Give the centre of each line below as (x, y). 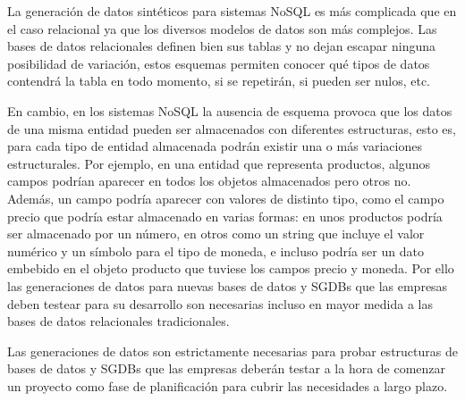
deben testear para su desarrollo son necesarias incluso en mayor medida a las (220, 303)
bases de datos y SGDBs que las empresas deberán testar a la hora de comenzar (227, 368)
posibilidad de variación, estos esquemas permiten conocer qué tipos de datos (219, 63)
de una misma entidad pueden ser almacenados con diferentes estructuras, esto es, (232, 128)
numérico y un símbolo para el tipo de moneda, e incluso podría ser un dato (216, 251)
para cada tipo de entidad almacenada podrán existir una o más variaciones (215, 146)
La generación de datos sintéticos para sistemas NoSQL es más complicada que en (232, 11)
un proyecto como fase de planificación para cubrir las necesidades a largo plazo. (228, 385)
